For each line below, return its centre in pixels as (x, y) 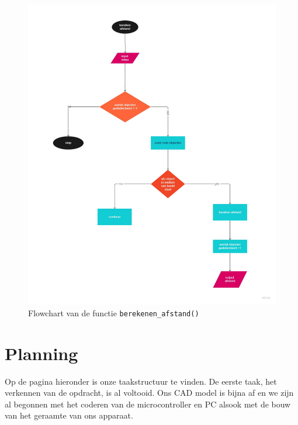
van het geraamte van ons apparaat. (69, 415)
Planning (41, 353)
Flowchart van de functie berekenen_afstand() (114, 312)
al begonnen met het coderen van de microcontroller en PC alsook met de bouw (148, 404)
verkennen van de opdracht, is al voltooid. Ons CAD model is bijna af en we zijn (149, 393)
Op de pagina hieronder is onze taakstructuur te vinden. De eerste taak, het (141, 381)
